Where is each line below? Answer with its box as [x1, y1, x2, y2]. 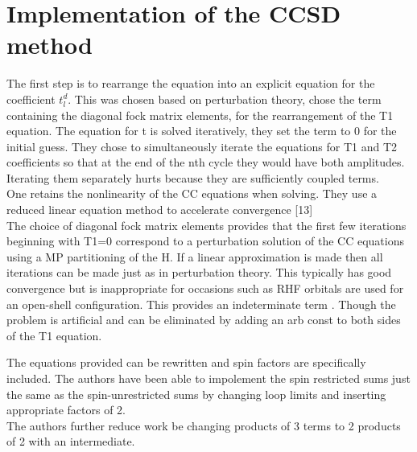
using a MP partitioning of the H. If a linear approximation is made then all [6, 248, 383, 265]
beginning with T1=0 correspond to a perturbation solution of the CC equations [6, 232, 404, 249]
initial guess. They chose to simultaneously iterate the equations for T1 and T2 [6, 138, 398, 154]
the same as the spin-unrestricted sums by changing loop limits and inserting [6, 385, 386, 402]
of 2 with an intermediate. [6, 433, 135, 450]
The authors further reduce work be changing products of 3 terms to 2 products [6, 417, 401, 434]
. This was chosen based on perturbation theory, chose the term [68, 90, 382, 107]
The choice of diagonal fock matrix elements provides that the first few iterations [6, 216, 407, 233]
